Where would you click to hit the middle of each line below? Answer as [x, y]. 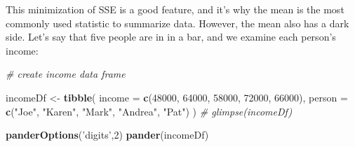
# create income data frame [66, 74]
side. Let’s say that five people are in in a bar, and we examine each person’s [171, 37]
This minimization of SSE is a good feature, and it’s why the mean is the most [175, 9]
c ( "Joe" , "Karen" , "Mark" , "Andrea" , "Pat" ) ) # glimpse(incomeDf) [149, 111]
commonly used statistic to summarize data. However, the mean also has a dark [177, 23]
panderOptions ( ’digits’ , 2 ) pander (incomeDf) [107, 135]
